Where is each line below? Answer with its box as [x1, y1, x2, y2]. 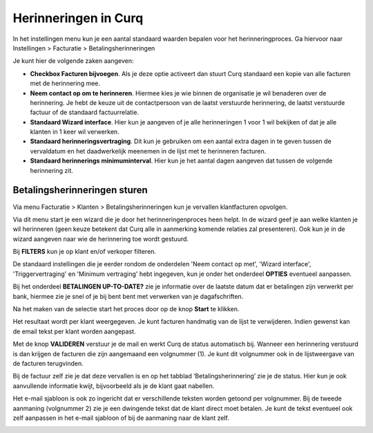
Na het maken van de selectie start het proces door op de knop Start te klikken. [12, 305, 240, 313]
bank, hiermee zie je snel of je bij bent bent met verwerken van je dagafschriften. [12, 292, 244, 300]
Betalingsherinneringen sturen [12, 184, 148, 196]
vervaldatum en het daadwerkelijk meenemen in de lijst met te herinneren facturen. [30, 147, 267, 155]
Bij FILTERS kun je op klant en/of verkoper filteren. [12, 248, 157, 256]
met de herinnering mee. [30, 80, 100, 88]
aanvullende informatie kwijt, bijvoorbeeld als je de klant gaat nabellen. [12, 381, 215, 390]
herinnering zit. [30, 166, 74, 174]
